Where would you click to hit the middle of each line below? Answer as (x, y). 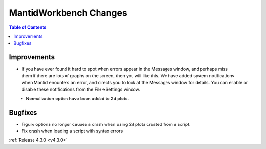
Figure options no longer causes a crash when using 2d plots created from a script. (106, 124)
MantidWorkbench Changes (68, 13)
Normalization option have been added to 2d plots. (77, 99)
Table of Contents (28, 27)
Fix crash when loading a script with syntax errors (72, 131)
